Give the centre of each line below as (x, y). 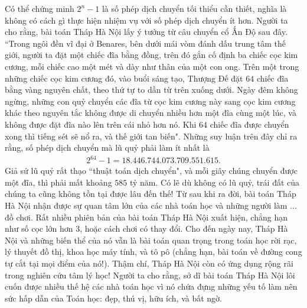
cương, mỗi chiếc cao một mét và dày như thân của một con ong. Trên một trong (152, 66)
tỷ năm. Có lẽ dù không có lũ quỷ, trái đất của (215, 182)
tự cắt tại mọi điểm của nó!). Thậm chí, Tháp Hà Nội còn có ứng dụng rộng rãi (149, 263)
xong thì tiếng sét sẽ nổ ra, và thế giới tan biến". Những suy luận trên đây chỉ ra (151, 136)
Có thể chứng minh (40, 8)
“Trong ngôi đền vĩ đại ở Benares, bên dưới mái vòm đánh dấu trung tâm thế (146, 43)
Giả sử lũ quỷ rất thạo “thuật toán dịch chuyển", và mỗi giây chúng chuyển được (151, 171)
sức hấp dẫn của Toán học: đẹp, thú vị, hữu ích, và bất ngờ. (114, 298)
